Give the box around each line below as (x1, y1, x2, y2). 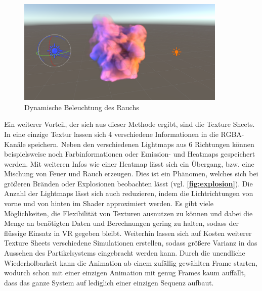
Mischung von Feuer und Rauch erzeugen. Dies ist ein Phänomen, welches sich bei (4, 168, 258, 179)
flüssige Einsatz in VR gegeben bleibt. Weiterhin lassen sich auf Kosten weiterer (4, 227, 252, 238)
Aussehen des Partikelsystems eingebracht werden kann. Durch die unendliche (4, 248, 245, 258)
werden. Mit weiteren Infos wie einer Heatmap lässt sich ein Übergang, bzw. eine (4, 158, 254, 169)
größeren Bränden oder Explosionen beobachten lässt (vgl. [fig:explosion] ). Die (4, 178, 253, 188)
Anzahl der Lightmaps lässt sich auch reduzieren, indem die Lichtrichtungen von (4, 188, 253, 199)
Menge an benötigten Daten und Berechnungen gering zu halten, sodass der (4, 218, 239, 228)
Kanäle (4, 138, 26, 149)
